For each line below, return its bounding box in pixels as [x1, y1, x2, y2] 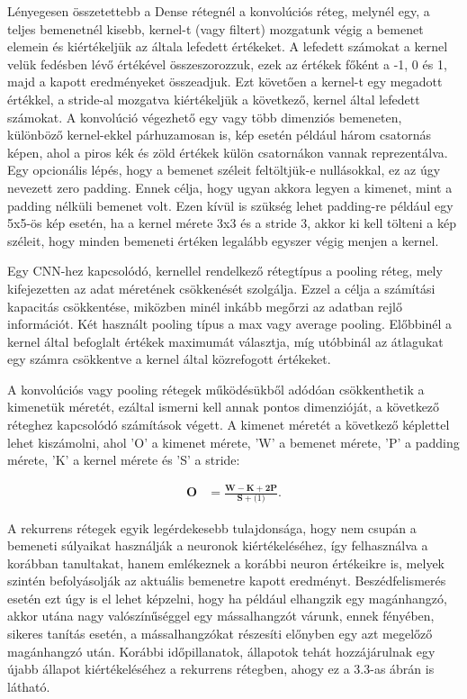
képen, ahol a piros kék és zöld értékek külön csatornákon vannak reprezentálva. [7, 142, 448, 161]
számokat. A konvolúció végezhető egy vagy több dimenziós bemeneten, [7, 107, 402, 126]
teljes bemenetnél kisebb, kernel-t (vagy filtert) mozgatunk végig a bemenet [7, 19, 424, 38]
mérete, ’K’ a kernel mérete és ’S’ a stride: [7, 450, 240, 469]
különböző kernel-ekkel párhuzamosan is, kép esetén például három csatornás [7, 125, 432, 144]
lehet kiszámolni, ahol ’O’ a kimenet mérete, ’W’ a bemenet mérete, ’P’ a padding [7, 432, 460, 451]
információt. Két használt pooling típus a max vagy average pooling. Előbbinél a [7, 314, 452, 333]
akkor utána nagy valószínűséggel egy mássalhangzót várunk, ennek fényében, [7, 606, 435, 625]
